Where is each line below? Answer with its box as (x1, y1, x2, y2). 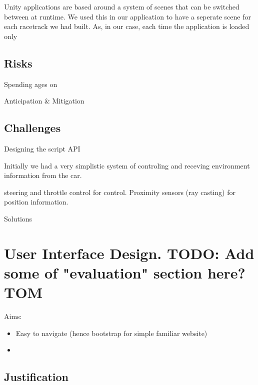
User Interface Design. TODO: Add (4, 242, 254, 263)
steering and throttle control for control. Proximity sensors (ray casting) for (4, 186, 235, 197)
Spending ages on (4, 78, 57, 89)
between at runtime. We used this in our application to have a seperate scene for (4, 11, 251, 21)
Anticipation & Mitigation (4, 95, 84, 106)
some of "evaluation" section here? (4, 262, 245, 282)
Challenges (4, 120, 61, 135)
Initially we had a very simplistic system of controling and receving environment (4, 160, 250, 170)
